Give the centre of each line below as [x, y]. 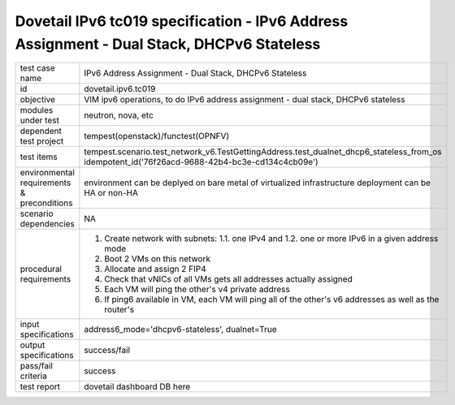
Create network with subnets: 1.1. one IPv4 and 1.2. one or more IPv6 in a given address [271, 239]
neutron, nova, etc [119, 115]
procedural [41, 269]
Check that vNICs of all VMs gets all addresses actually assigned [228, 279]
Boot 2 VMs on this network [158, 259]
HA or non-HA [111, 193]
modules [37, 110]
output [32, 345]
